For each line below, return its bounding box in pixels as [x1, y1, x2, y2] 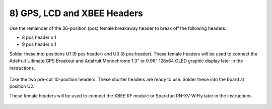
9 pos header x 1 [22, 41, 56, 47]
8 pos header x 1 [22, 34, 56, 40]
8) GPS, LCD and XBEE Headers [9, 8, 143, 19]
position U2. [9, 83, 35, 89]
